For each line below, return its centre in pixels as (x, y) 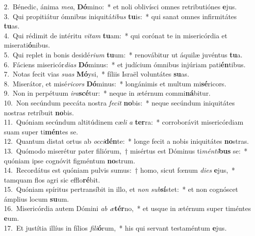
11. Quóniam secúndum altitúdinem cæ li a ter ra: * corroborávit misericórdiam (124, 122)
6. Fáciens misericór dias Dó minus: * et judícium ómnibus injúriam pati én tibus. (125, 64)
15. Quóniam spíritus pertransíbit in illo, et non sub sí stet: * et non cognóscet (121, 189)
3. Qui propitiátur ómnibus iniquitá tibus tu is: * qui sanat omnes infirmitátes (120, 16)
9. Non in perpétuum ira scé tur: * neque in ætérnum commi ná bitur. (107, 93)
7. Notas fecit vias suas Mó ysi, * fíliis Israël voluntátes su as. (97, 74)
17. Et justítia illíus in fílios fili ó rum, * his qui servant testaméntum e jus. (115, 227)
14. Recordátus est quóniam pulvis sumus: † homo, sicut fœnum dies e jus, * (120, 170)
